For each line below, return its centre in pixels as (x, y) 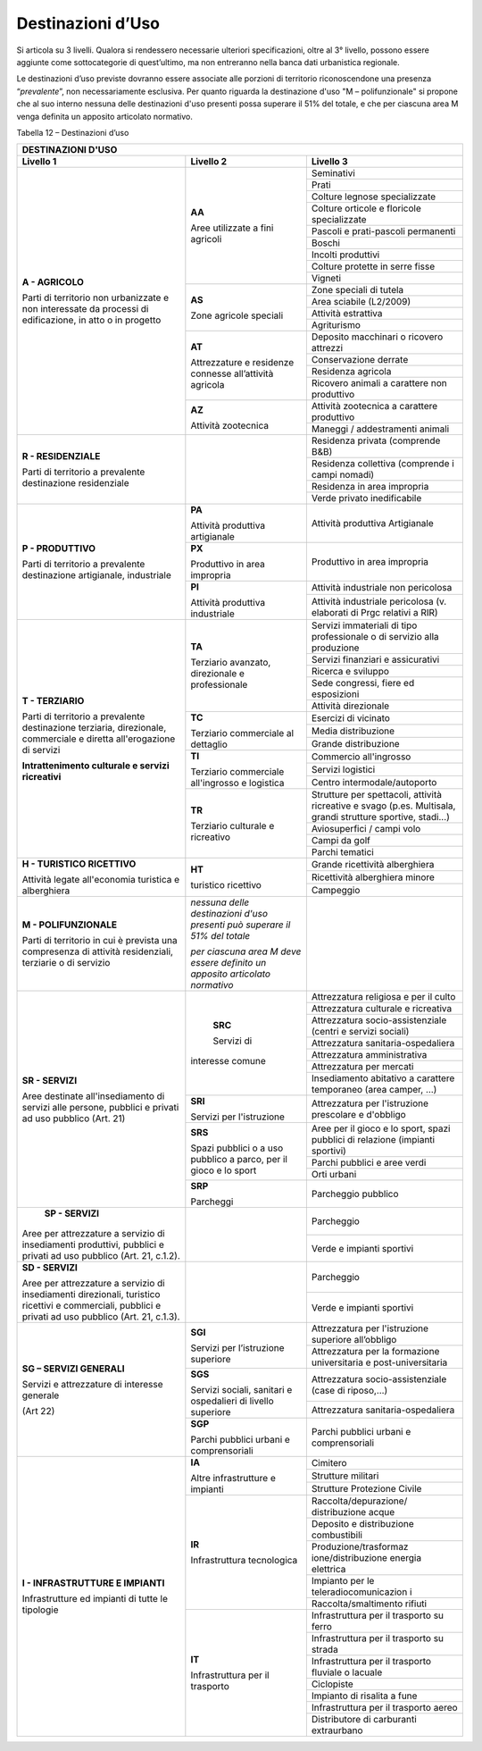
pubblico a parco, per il (239, 1160)
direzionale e (218, 674)
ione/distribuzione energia (366, 1558)
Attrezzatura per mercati (362, 1067)
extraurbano (337, 1730)
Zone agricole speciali (237, 315)
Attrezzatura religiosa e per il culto (383, 997)
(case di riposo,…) (349, 1391)
